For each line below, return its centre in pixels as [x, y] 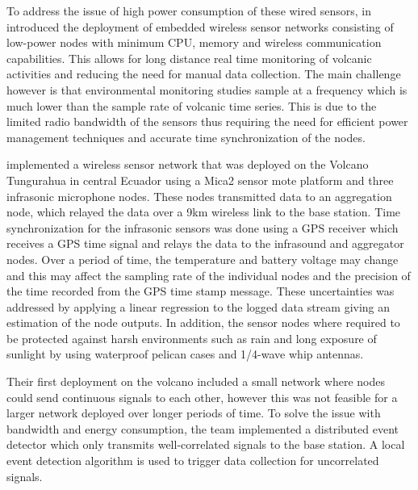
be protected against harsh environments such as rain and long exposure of [192, 338]
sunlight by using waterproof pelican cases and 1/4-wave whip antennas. [185, 354]
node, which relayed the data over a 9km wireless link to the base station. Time [204, 212]
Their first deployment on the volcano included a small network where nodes [196, 381]
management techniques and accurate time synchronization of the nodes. [186, 137]
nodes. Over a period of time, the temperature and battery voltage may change [203, 259]
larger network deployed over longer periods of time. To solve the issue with [194, 413]
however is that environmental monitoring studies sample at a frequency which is [207, 89]
